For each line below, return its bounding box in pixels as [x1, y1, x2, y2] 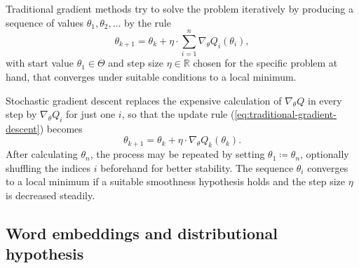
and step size [108, 55, 164, 70]
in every [307, 93, 342, 107]
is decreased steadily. [6, 188, 95, 203]
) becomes [39, 121, 83, 135]
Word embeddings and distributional [6, 222, 278, 244]
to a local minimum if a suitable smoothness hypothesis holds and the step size [6, 174, 346, 189]
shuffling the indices [6, 160, 91, 175]
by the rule [124, 15, 171, 29]
